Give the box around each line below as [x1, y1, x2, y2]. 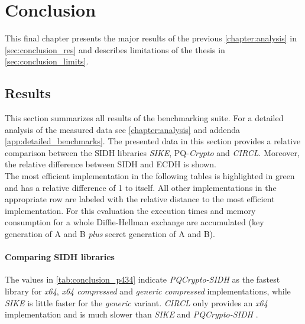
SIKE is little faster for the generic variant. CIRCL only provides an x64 [5, 296, 268, 309]
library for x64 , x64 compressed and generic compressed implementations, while [5, 285, 291, 297]
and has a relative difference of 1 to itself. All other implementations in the [5, 181, 277, 193]
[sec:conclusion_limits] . [5, 55, 89, 67]
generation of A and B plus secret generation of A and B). [5, 228, 215, 240]
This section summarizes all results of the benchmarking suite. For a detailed [5, 112, 284, 124]
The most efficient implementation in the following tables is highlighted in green [5, 170, 295, 182]
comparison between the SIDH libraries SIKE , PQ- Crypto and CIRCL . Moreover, [5, 146, 300, 158]
